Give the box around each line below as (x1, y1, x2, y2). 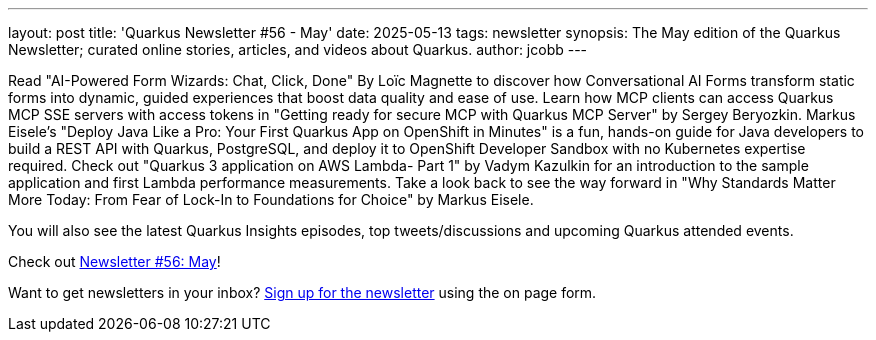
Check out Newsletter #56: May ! (8, 253, 221, 270)
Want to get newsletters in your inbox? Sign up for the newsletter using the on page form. (8, 284, 597, 301)
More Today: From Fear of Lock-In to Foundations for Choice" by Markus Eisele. (8, 191, 534, 208)
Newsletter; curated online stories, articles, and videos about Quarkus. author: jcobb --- (8, 41, 588, 58)
